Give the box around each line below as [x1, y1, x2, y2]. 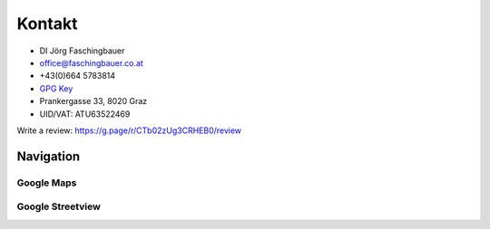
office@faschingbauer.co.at [39, 57, 144, 68]
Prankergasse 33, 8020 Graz [39, 96, 148, 107]
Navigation [16, 148, 81, 164]
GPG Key [39, 82, 73, 94]
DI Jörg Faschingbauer [39, 45, 125, 56]
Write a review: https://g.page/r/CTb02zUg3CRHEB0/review [16, 125, 242, 136]
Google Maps [16, 177, 77, 189]
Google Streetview [16, 200, 102, 213]
